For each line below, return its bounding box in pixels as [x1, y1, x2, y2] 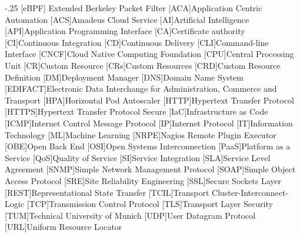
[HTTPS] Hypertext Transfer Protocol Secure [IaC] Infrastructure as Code [5, 105, 268, 118]
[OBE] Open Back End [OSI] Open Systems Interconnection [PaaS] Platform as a [5, 140, 291, 152]
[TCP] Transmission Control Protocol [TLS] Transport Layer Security [26, 198, 273, 210]
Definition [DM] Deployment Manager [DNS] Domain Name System [5, 71, 244, 83]
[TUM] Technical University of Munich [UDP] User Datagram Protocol [5, 209, 256, 221]
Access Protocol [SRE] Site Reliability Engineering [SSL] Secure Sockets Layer [5, 174, 282, 186]
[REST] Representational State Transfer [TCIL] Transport [5, 186, 209, 198]
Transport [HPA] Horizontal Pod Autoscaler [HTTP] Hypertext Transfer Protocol [5, 94, 294, 106]
